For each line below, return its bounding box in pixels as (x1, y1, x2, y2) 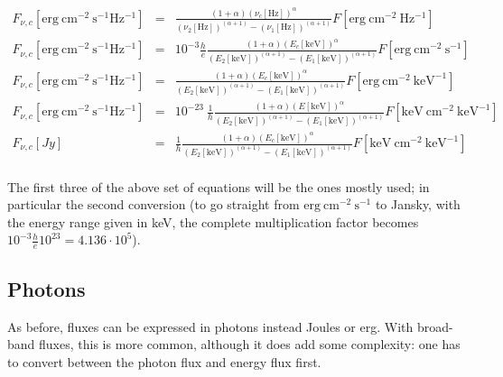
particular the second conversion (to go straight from (7, 195, 300, 214)
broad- (416, 317, 453, 336)
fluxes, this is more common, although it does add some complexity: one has (39, 335, 461, 354)
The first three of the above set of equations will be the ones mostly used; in (7, 177, 430, 196)
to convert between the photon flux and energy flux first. (7, 352, 321, 371)
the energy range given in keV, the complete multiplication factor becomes (7, 212, 419, 231)
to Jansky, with (375, 195, 461, 214)
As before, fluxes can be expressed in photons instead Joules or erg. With (7, 317, 414, 336)
